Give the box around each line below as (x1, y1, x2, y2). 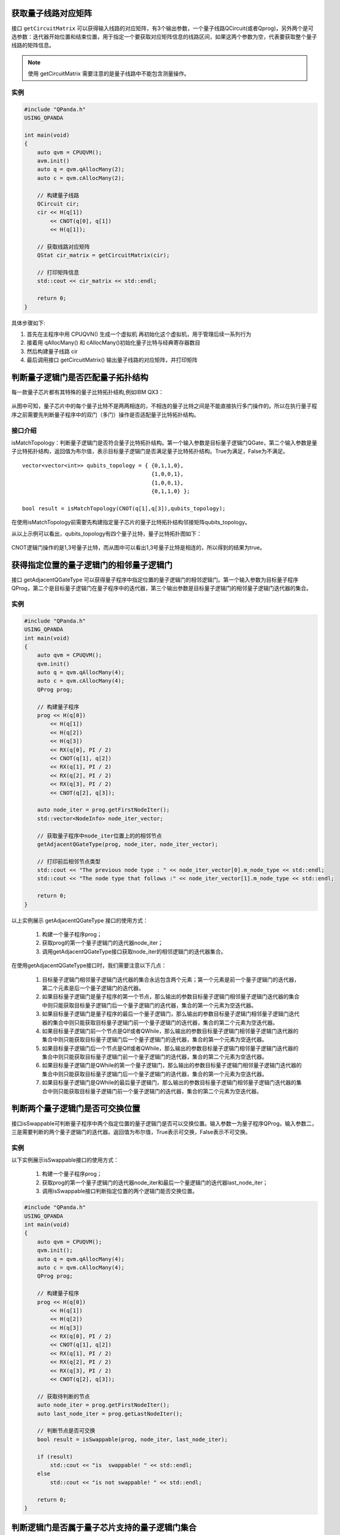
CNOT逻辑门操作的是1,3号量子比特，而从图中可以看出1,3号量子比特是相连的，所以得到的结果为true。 (11, 543, 266, 551)
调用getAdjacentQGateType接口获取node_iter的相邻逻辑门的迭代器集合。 (42, 947, 227, 955)
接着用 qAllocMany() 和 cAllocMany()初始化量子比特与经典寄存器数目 (26, 339, 200, 346)
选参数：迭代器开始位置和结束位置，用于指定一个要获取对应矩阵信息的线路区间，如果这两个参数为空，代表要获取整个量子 (11, 33, 317, 40)
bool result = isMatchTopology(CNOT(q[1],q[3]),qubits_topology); (22, 505, 226, 512)
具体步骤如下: (11, 319, 46, 327)
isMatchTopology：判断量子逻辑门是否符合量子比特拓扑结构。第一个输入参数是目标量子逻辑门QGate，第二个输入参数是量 (11, 439, 318, 446)
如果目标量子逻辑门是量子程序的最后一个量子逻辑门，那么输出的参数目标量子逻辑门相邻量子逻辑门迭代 (42, 1010, 300, 1017)
